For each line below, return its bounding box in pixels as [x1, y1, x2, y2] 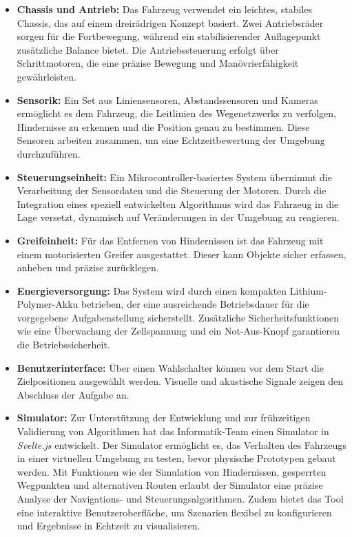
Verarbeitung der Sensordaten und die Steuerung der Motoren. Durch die [17, 183, 327, 198]
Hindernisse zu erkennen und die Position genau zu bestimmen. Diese [17, 119, 310, 134]
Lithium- [289, 283, 327, 297]
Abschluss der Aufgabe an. [17, 387, 130, 401]
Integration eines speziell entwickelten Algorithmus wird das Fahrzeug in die [17, 196, 339, 211]
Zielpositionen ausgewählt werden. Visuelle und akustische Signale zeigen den [17, 374, 344, 388]
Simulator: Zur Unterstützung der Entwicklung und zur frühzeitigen [17, 410, 311, 425]
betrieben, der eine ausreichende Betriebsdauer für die [81, 297, 309, 311]
